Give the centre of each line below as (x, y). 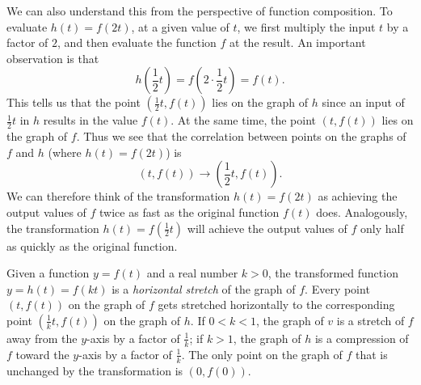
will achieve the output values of (267, 228)
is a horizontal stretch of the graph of (204, 288)
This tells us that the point (74, 102)
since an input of (363, 102)
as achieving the (358, 196)
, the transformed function (333, 273)
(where (65, 152)
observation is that (53, 58)
